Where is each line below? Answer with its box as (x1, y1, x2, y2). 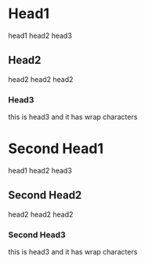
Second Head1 (8, 139, 104, 158)
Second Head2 (8, 188, 82, 202)
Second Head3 (8, 229, 66, 240)
